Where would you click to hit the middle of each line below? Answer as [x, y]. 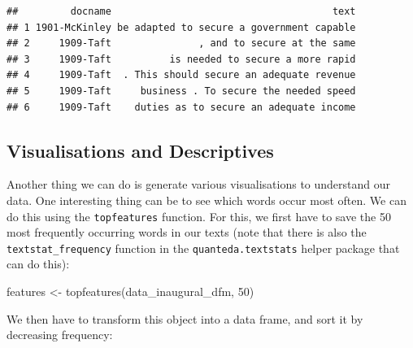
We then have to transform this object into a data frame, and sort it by [185, 318]
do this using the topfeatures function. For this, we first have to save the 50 [199, 216]
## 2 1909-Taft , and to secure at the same [181, 43]
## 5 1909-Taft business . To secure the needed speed [181, 91]
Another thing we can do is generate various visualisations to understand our [199, 184]
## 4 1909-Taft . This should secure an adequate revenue [181, 75]
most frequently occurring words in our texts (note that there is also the [187, 232]
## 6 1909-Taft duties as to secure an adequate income [181, 107]
